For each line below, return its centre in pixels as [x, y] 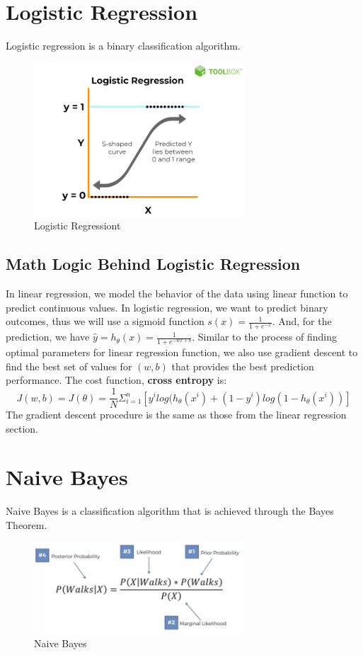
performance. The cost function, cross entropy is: [116, 380]
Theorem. [27, 525]
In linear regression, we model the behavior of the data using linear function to [177, 294]
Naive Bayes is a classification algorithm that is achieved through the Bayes [170, 511]
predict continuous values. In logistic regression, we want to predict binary [167, 307]
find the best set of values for [69, 366]
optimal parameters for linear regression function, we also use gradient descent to [182, 352]
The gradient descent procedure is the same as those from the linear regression [176, 415]
